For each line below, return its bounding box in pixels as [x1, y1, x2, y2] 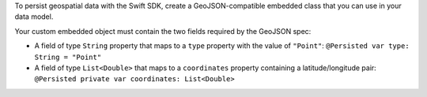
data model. [14, 12, 54, 21]
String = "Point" [34, 52, 102, 62]
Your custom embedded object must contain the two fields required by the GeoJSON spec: [14, 26, 312, 35]
